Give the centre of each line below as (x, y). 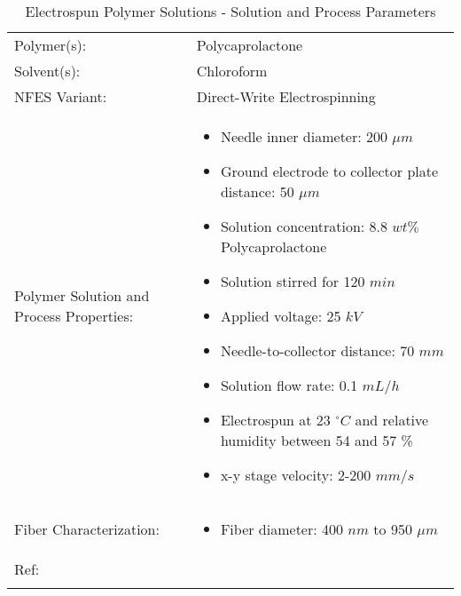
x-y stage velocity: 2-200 (296, 475)
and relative (392, 420)
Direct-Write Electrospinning (286, 96)
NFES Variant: (61, 96)
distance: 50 (257, 191)
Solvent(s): (47, 71)
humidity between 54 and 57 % (316, 440)
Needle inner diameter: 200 (304, 136)
